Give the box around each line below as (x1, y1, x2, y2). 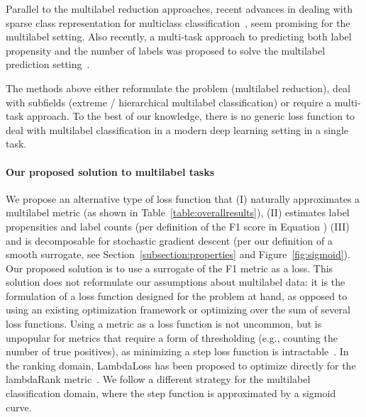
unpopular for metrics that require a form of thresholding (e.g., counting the (6, 330, 338, 345)
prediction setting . (6, 57, 90, 72)
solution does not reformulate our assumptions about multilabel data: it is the (6, 274, 345, 289)
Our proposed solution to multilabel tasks (6, 164, 215, 179)
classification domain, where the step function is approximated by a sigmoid (6, 386, 336, 401)
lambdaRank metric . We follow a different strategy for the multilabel (6, 372, 311, 387)
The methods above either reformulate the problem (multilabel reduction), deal (6, 80, 351, 95)
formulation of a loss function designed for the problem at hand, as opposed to (6, 288, 348, 303)
